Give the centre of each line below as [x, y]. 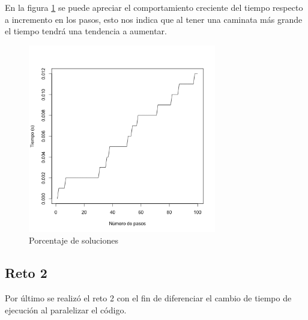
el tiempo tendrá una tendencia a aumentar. [86, 31]
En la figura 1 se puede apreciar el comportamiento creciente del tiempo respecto [154, 7]
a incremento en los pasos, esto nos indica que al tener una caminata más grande [154, 19]
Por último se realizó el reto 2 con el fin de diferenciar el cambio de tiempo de [148, 298]
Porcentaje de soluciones [74, 240]
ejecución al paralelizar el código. [66, 309]
